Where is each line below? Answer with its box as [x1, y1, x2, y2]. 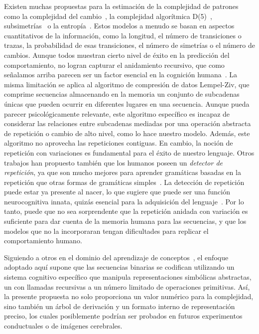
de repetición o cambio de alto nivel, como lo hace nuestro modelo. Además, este [4, 128, 250, 138]
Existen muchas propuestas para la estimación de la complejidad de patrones [4, 1, 239, 11]
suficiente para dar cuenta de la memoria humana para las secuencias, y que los [4, 216, 247, 226]
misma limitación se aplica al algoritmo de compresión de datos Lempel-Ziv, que [4, 79, 250, 89]
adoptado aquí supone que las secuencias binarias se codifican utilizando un [4, 262, 235, 272]
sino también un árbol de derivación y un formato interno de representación [4, 301, 235, 311]
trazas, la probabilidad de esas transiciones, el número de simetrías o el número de [4, 40, 255, 50]
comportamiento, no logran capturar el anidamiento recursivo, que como [4, 59, 225, 70]
